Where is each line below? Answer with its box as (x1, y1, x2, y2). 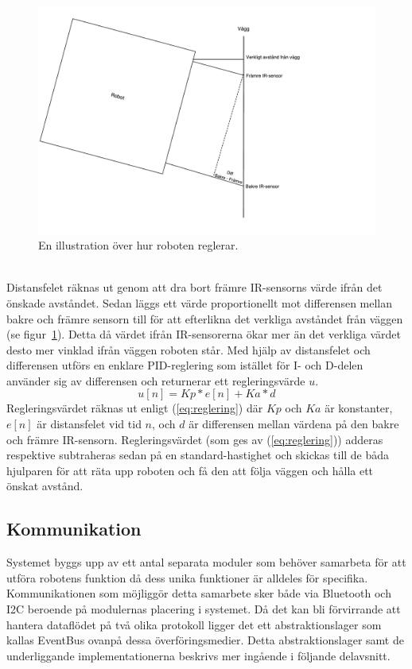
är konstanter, (325, 400, 393, 416)
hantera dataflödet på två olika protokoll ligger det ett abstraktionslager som (6, 616, 382, 632)
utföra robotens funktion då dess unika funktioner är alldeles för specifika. (6, 569, 368, 586)
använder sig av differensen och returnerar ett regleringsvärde (6, 372, 305, 389)
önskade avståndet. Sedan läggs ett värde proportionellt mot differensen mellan (6, 294, 393, 311)
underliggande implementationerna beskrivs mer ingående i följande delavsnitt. (6, 647, 391, 663)
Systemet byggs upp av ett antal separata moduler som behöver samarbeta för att (6, 554, 406, 570)
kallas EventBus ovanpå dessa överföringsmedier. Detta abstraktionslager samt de (6, 632, 404, 648)
